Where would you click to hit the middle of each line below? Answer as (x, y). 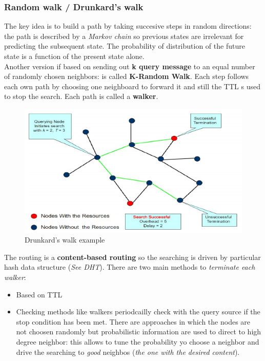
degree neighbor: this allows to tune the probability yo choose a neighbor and (138, 341)
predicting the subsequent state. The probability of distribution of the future (125, 46)
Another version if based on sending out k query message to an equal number (130, 66)
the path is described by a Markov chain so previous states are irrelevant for (124, 36)
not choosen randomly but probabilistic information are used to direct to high (139, 332)
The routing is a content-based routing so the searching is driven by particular (132, 257)
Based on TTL (39, 294)
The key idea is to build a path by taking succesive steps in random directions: (128, 26)
